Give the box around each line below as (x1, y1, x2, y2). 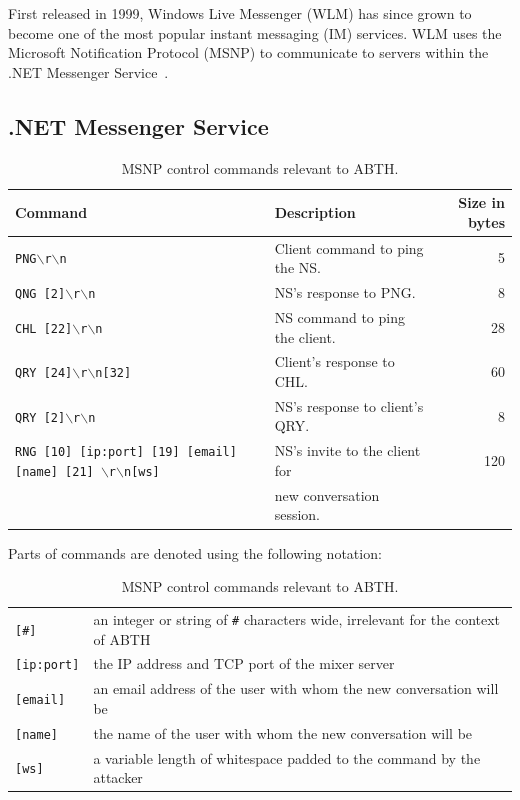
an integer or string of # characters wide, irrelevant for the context (93, 608, 501, 629)
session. (274, 504, 321, 525)
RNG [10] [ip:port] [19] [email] (15, 445, 237, 460)
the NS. (274, 257, 321, 278)
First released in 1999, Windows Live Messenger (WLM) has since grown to (8, 3, 472, 23)
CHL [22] (15, 321, 73, 336)
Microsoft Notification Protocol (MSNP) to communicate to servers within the (8, 42, 489, 63)
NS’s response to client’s (274, 395, 424, 416)
